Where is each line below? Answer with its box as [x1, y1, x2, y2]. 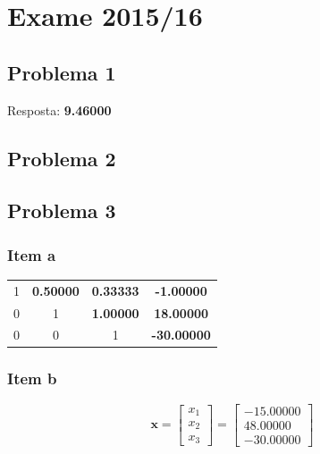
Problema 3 [7, 197, 116, 224]
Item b [7, 367, 57, 390]
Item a [7, 243, 56, 265]
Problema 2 [7, 144, 116, 172]
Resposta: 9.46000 [7, 100, 112, 119]
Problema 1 [7, 58, 116, 86]
